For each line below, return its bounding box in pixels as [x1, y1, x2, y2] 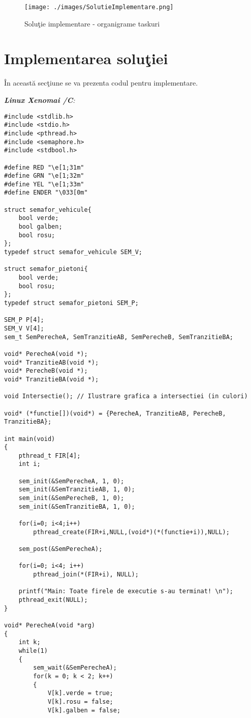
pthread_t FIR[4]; [18, 452, 81, 459]
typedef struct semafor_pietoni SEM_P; [4, 299, 139, 307]
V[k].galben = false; [47, 706, 121, 714]
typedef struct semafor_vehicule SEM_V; [4, 248, 143, 256]
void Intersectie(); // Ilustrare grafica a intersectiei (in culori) [4, 393, 248, 400]
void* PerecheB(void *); [4, 367, 88, 375]
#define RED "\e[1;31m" [4, 163, 84, 171]
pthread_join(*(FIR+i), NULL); [33, 571, 139, 578]
